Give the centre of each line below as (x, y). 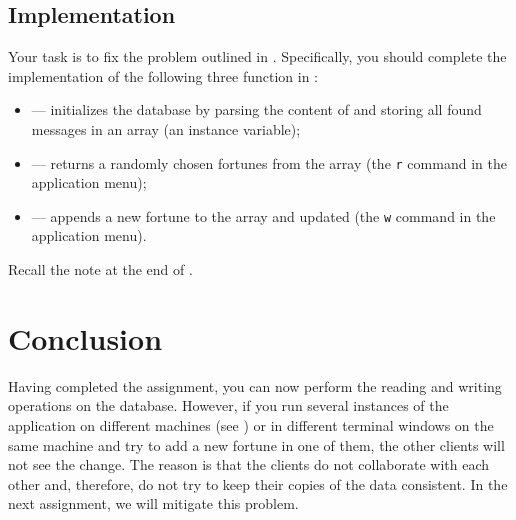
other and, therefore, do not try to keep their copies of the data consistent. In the (258, 483)
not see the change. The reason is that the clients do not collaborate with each (248, 464)
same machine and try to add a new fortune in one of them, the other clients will (256, 444)
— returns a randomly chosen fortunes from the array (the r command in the (269, 162)
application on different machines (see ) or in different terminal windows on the (251, 424)
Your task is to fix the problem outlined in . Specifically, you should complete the (257, 56)
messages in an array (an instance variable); (166, 128)
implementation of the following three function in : (163, 75)
